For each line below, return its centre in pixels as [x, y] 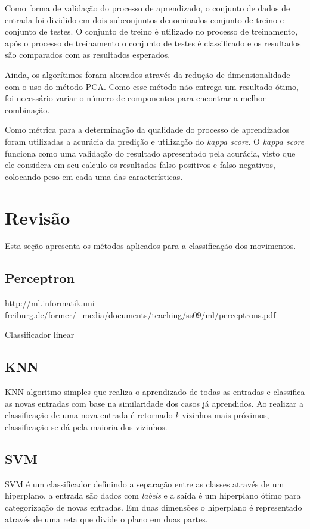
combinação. [27, 109]
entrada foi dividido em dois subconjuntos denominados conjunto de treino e [144, 19]
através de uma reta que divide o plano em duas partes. [106, 519]
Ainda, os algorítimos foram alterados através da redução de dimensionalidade [148, 74]
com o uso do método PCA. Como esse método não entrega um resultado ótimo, [152, 86]
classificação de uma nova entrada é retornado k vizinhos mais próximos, [137, 415]
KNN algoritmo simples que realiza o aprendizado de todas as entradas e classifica [155, 392]
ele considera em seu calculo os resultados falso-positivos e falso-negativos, [140, 165]
